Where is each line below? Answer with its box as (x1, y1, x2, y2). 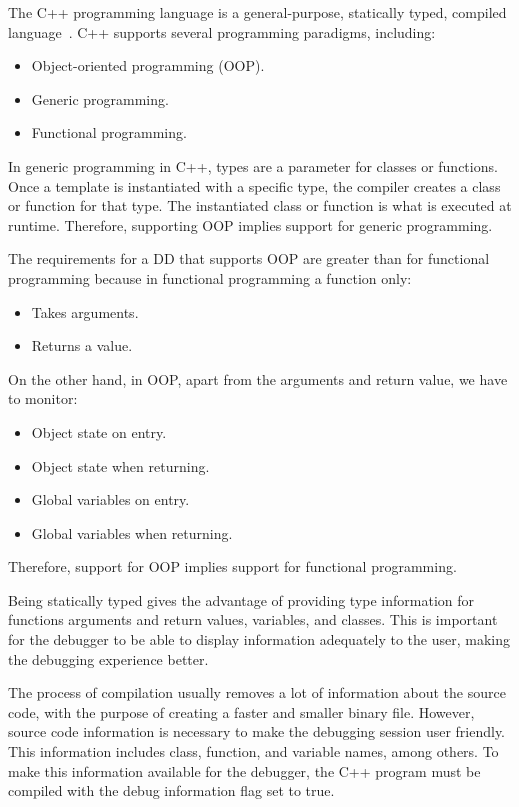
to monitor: (8, 388, 78, 409)
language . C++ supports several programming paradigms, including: (8, 21, 436, 42)
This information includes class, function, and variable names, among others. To (8, 741, 499, 762)
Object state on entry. (31, 421, 167, 442)
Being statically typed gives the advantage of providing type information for (8, 589, 475, 610)
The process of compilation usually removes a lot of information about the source (8, 682, 506, 703)
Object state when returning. (31, 455, 210, 476)
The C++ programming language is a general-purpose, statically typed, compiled (8, 2, 507, 22)
